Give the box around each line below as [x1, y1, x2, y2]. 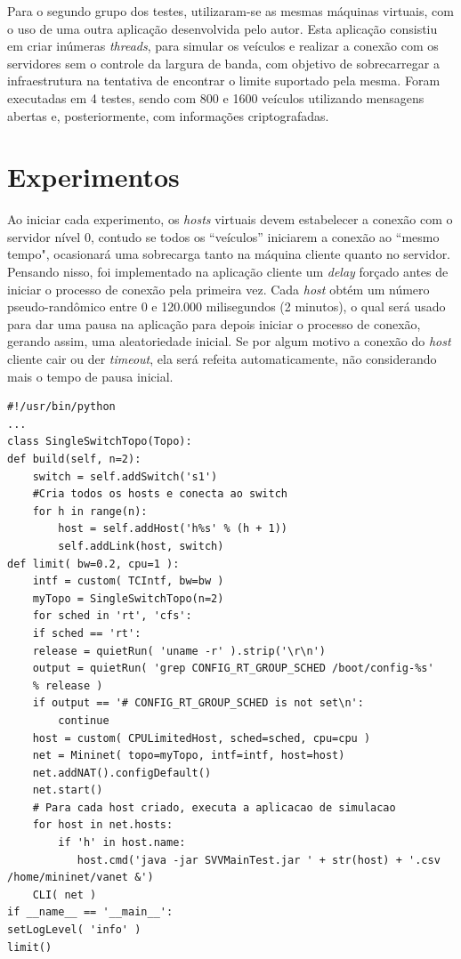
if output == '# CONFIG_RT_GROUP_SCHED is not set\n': [32, 697, 364, 710]
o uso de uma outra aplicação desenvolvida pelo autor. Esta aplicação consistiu [7, 19, 438, 37]
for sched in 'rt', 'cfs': [32, 609, 192, 623]
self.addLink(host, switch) [58, 539, 224, 552]
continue [58, 713, 109, 727]
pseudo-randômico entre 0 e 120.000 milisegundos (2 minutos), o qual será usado [7, 297, 446, 316]
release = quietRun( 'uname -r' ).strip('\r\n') [32, 644, 326, 657]
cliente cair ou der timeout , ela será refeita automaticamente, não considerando [7, 350, 437, 368]
